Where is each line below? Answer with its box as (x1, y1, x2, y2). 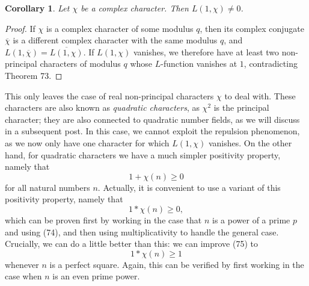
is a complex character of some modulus (46, 22, 194, 34)
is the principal (213, 101, 269, 114)
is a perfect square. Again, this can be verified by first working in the (49, 258, 304, 270)
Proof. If (5, 22, 35, 34)
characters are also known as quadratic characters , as (5, 101, 200, 114)
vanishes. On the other (208, 136, 292, 149)
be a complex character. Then (81, 2, 189, 14)
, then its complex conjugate (200, 22, 304, 34)
